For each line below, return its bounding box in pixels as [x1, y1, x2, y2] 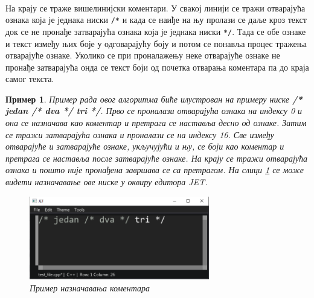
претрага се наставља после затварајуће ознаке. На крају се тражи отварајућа [5, 151, 308, 164]
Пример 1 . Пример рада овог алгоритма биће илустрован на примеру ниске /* [5, 92, 303, 105]
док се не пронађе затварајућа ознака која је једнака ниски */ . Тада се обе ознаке [5, 25, 306, 37]
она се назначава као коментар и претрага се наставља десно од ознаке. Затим [5, 116, 307, 129]
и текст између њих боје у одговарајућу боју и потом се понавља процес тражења [5, 37, 307, 49]
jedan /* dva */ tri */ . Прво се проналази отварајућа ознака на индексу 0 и [5, 104, 303, 117]
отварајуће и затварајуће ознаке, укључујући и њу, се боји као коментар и [5, 140, 284, 153]
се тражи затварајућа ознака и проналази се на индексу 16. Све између [5, 128, 274, 141]
